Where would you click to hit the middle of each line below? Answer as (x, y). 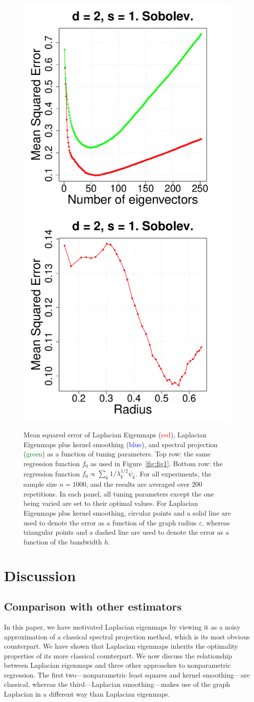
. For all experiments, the (173, 473)
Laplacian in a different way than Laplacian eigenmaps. (87, 694)
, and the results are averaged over (138, 484)
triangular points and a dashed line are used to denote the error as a (126, 532)
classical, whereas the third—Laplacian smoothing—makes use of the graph (117, 684)
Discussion (40, 575)
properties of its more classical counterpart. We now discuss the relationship (118, 655)
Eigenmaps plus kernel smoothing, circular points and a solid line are (127, 512)
